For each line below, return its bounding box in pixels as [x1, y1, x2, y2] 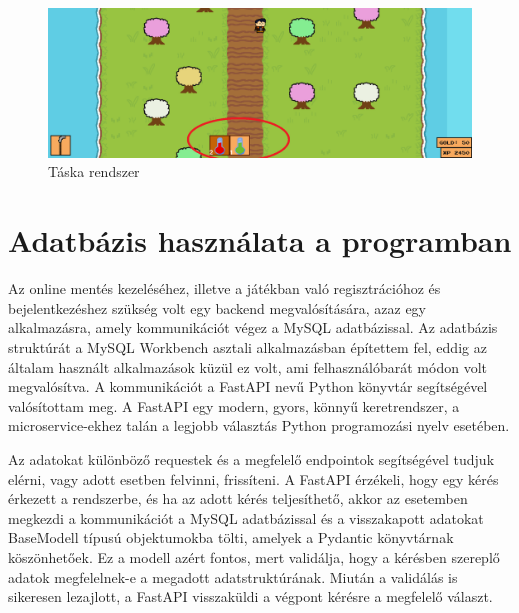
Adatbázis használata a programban [8, 220, 512, 261]
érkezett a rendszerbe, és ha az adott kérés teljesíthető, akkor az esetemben [8, 488, 468, 509]
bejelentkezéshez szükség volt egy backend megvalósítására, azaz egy [8, 297, 426, 318]
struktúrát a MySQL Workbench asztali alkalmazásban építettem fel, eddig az [8, 336, 487, 357]
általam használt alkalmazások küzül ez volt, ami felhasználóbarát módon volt [8, 356, 487, 377]
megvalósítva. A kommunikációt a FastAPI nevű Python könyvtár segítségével [8, 376, 488, 397]
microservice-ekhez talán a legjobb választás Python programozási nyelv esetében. [8, 415, 510, 436]
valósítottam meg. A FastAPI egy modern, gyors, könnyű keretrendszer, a [8, 395, 460, 416]
